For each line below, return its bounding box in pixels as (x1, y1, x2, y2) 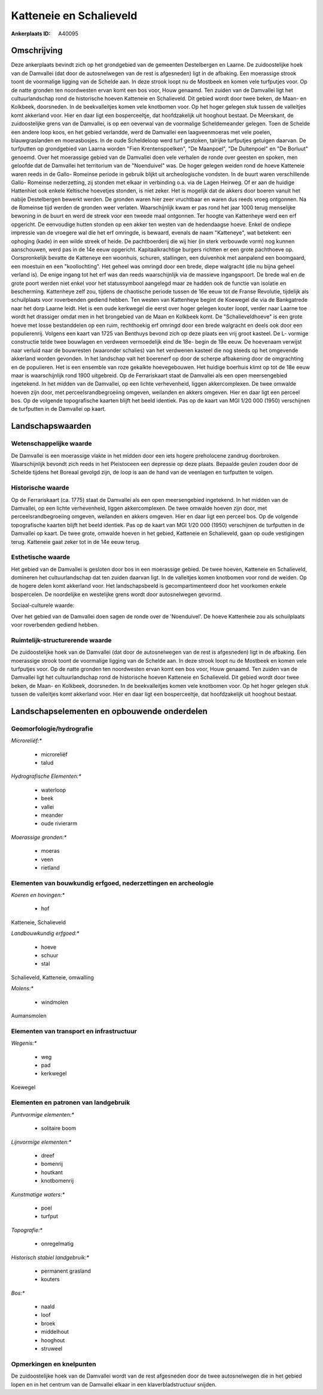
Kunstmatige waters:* (11, 1190, 65, 1198)
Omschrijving (11, 46, 63, 56)
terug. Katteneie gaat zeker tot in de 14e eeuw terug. (11, 538, 141, 545)
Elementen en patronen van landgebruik (11, 1098, 130, 1107)
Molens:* (11, 985, 34, 992)
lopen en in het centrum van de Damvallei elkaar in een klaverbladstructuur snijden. (11, 1381, 217, 1388)
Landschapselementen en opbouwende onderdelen (11, 706, 208, 716)
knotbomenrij (41, 1177, 74, 1184)
